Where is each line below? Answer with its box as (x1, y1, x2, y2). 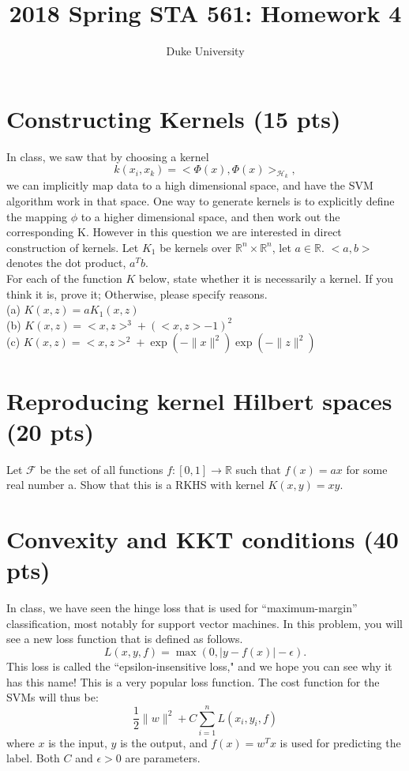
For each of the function (6, 270, 122, 287)
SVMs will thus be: (6, 689, 99, 705)
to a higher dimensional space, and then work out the (81, 208, 340, 224)
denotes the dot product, (6, 254, 126, 271)
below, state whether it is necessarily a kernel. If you (139, 270, 394, 287)
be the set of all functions (39, 461, 163, 477)
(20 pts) (6, 415, 95, 447)
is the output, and (120, 734, 208, 750)
